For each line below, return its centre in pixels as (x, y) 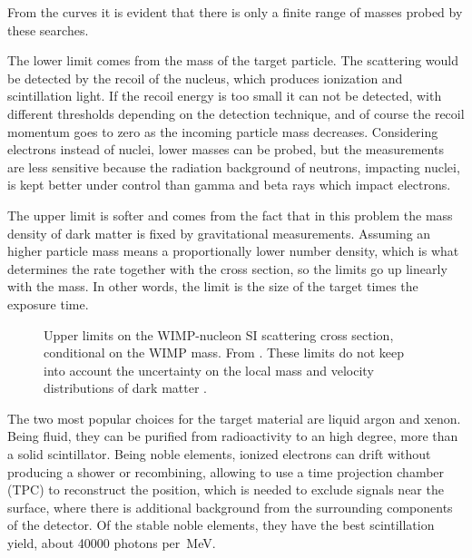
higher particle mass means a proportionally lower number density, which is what (233, 251)
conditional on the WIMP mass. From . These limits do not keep (224, 352)
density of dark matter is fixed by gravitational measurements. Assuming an (219, 233)
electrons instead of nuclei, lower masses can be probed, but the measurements (226, 149)
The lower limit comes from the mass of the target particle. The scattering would (233, 60)
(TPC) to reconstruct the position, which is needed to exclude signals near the (226, 489)
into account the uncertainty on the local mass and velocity (209, 370)
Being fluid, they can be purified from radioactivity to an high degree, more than (233, 436)
